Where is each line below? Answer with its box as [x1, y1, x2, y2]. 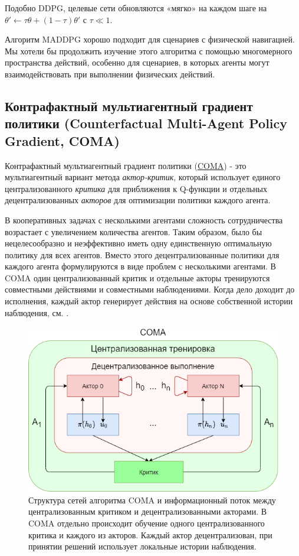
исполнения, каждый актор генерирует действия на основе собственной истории [5, 295, 293, 307]
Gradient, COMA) [5, 131, 120, 149]
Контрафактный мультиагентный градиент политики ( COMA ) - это [5, 159, 247, 171]
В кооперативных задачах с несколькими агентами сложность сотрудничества [5, 213, 283, 226]
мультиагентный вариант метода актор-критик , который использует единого [5, 171, 281, 183]
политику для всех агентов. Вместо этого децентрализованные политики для [5, 248, 280, 261]
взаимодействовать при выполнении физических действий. [5, 67, 215, 80]
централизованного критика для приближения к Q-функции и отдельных [5, 182, 267, 194]
